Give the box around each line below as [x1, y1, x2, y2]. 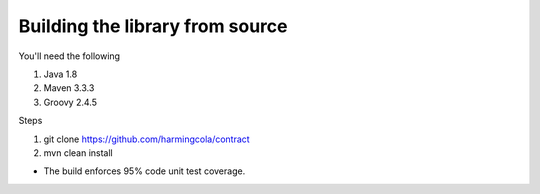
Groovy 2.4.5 [43, 96, 97, 108]
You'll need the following [18, 50, 120, 62]
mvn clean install [43, 146, 114, 159]
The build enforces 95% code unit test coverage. [43, 165, 246, 177]
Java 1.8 [43, 68, 78, 80]
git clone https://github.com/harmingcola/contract [43, 133, 250, 145]
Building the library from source [18, 15, 288, 37]
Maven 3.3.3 [43, 82, 95, 94]
